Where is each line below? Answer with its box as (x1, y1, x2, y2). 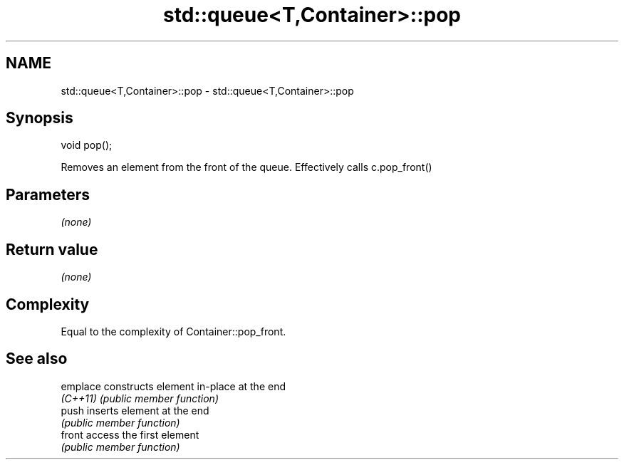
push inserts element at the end (61, 404, 209, 417)
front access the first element (61, 428, 199, 441)
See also (6, 350, 68, 368)
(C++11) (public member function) (61, 392, 219, 404)
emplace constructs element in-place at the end (61, 380, 286, 392)
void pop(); (61, 139, 113, 152)
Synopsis (6, 109, 73, 127)
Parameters (6, 185, 90, 204)
